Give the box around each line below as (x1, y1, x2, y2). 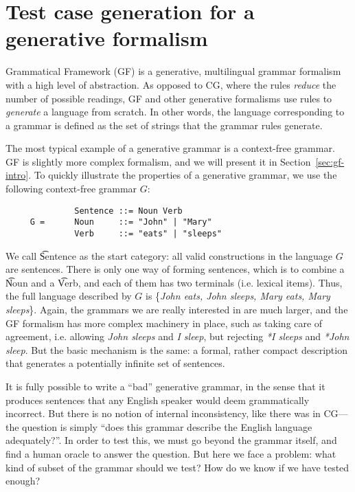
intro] (5, 168, 29, 182)
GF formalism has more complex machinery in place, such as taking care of (5, 315, 323, 330)
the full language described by (5, 289, 132, 303)
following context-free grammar (5, 181, 137, 196)
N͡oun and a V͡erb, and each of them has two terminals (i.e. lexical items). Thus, (5, 275, 343, 289)
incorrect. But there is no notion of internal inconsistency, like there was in (5, 406, 321, 421)
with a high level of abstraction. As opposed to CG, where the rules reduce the (5, 77, 336, 91)
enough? (5, 473, 41, 488)
